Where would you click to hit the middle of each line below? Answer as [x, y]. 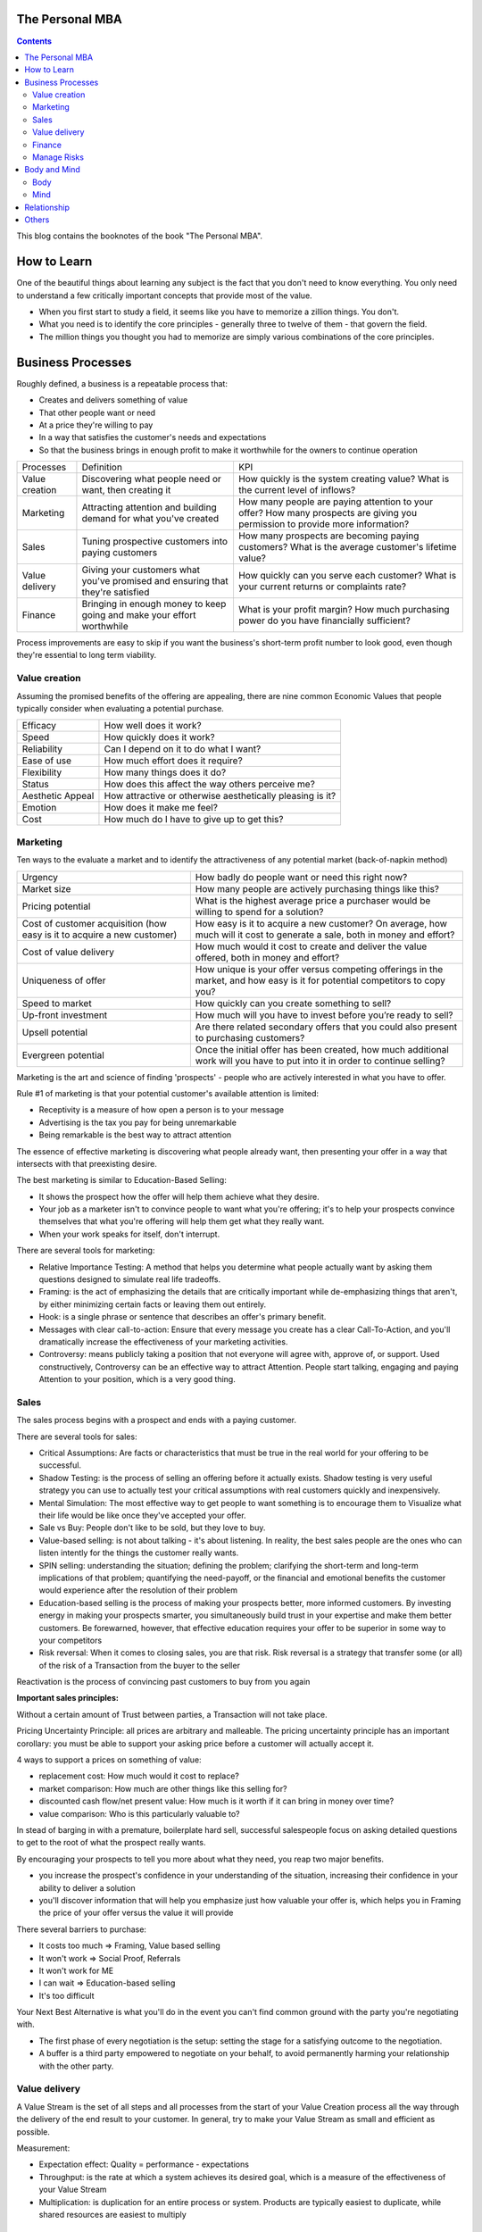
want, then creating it [126, 490]
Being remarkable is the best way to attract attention [135, 1135]
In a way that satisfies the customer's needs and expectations [153, 437]
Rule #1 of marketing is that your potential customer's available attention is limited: [168, 1093]
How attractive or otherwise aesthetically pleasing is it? [220, 796]
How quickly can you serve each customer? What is [347, 576]
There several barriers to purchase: [82, 1929]
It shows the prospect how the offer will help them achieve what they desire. [179, 1196]
